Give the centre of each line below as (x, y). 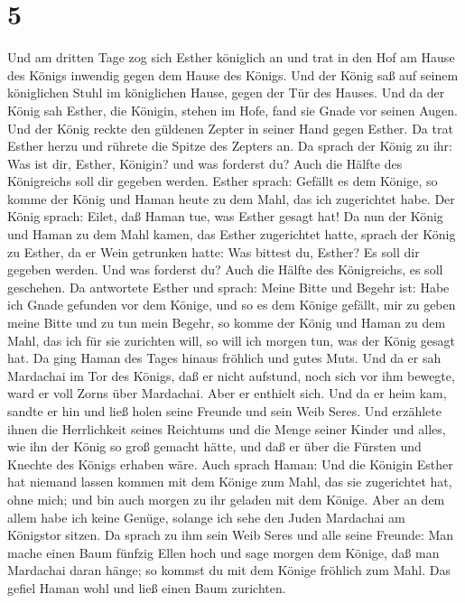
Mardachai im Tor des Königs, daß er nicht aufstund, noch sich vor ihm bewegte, (231, 375)
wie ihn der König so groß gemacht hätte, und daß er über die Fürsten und (214, 446)
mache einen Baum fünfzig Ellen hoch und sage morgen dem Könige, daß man (223, 552)
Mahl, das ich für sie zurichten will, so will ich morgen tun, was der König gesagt (231, 340)
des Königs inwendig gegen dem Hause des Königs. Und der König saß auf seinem (233, 74)
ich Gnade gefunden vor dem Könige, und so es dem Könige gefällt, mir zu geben (232, 305)
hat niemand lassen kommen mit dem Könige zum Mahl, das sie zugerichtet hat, (230, 482)
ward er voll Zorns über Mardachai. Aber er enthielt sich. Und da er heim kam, (227, 393)
